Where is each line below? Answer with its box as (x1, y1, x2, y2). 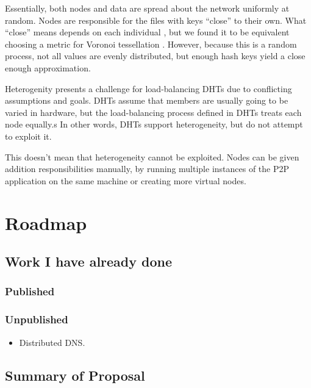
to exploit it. (5, 129, 52, 142)
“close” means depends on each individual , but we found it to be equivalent (5, 26, 290, 38)
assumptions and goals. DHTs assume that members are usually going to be (5, 94, 288, 107)
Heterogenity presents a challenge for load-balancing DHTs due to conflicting (5, 82, 292, 95)
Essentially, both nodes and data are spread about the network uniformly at (5, 2, 290, 14)
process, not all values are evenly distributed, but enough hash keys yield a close (5, 49, 306, 62)
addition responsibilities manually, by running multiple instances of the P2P (5, 162, 290, 175)
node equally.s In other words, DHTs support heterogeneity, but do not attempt (5, 118, 303, 131)
